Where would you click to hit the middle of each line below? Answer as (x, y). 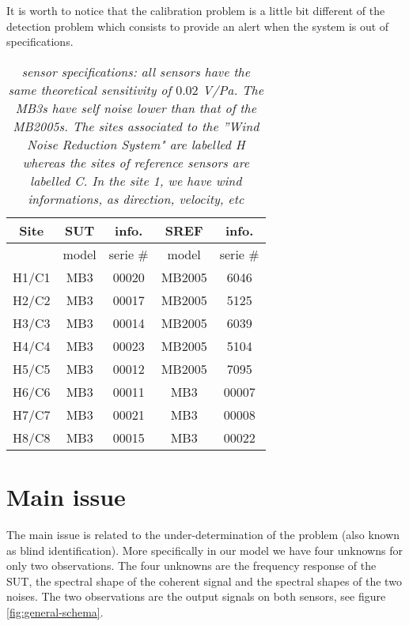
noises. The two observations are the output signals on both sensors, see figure (196, 596)
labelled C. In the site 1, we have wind (136, 180)
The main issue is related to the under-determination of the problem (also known (203, 534)
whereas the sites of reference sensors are (136, 162)
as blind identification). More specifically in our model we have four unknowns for (204, 550)
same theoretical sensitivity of (90, 89)
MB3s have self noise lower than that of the (136, 107)
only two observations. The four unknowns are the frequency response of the (191, 566)
